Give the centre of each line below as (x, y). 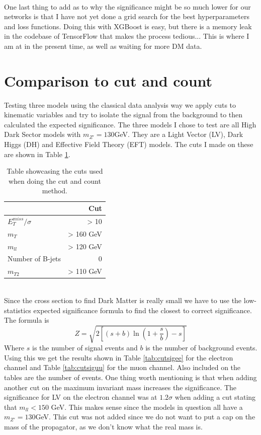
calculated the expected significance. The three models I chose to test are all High (130, 124)
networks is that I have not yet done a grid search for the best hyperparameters (127, 16)
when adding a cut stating (215, 397)
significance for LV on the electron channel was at (81, 397)
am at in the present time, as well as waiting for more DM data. (103, 46)
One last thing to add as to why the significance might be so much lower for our (127, 6)
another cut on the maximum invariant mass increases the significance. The (120, 387)
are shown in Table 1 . (37, 154)
